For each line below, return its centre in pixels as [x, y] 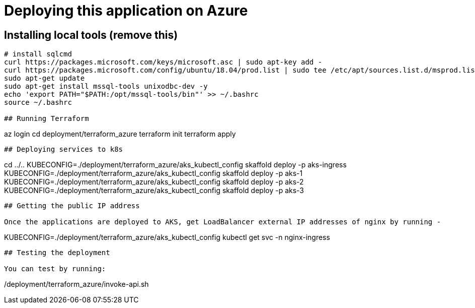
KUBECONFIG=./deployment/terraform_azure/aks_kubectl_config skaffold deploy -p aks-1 [153, 173]
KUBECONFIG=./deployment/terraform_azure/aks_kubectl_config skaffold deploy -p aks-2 [154, 182]
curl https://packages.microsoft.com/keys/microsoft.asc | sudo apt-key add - [163, 62]
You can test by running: [55, 269]
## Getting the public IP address [72, 206]
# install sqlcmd [38, 54]
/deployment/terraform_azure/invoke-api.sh [76, 284]
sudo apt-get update [45, 78]
